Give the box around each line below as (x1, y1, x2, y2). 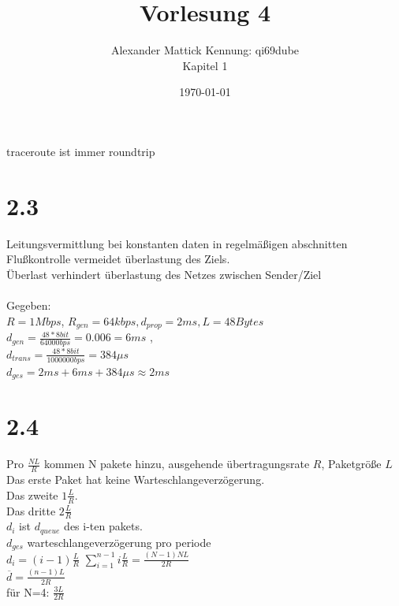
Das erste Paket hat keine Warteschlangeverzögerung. (6, 471, 265, 488)
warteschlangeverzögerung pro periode (27, 534, 211, 550)
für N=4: (6, 583, 50, 600)
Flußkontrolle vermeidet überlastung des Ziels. (6, 251, 230, 267)
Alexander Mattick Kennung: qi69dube (110, 42, 300, 58)
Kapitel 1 (182, 57, 228, 73)
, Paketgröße (321, 455, 382, 472)
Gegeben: (6, 297, 51, 313)
